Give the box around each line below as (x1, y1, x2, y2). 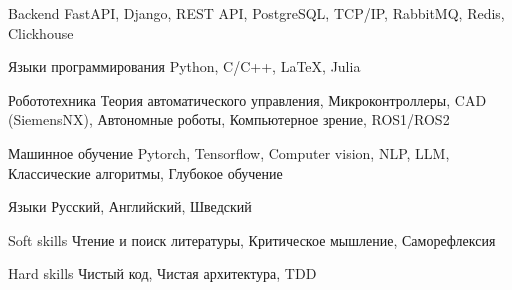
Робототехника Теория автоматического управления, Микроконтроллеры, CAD (8, 89, 487, 110)
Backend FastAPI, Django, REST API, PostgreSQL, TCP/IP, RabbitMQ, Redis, (8, 3, 505, 23)
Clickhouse (8, 22, 74, 43)
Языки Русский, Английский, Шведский (8, 196, 252, 217)
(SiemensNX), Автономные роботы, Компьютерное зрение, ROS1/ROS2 (8, 109, 450, 130)
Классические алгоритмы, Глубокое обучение (8, 162, 283, 183)
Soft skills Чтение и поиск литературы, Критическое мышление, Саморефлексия (8, 229, 496, 250)
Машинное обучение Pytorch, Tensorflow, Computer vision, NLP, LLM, (8, 142, 450, 163)
